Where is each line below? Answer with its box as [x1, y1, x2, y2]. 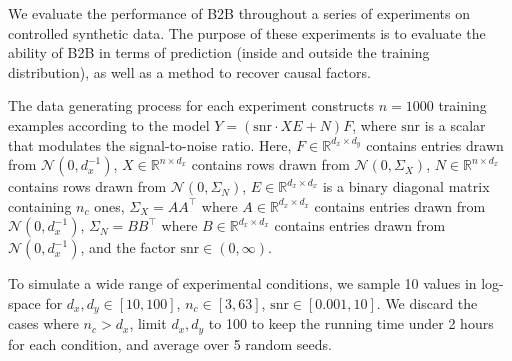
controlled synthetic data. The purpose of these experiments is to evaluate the [8, 22, 486, 43]
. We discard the [376, 292, 478, 313]
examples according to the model [8, 114, 210, 135]
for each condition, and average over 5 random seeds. [8, 333, 332, 354]
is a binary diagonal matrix [322, 176, 490, 197]
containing [8, 195, 72, 216]
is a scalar [424, 114, 486, 135]
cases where [8, 313, 79, 334]
